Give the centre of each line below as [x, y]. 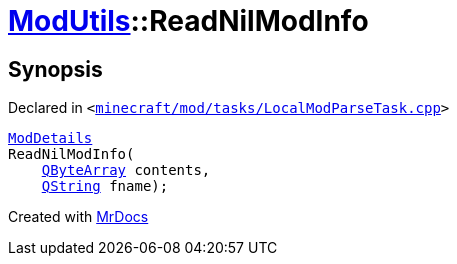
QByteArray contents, [126, 170]
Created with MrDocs [78, 217]
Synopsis [55, 69]
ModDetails [50, 138]
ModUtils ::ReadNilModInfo [188, 21]
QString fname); [105, 186]
